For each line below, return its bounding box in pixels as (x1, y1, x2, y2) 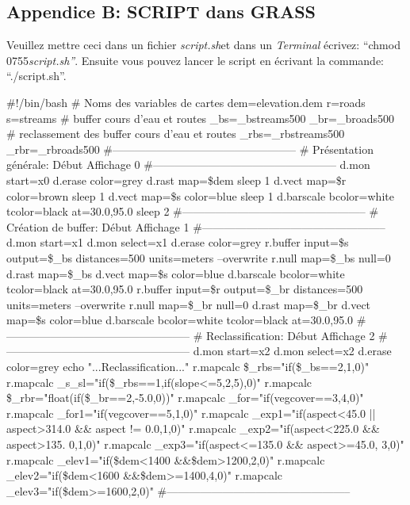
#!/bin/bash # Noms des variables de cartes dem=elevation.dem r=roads (6, 94, 366, 110)
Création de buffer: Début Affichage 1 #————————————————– (6, 218, 385, 235)
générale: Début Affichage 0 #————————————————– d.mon (6, 156, 370, 173)
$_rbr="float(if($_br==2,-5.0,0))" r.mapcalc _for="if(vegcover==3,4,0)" (6, 389, 364, 406)
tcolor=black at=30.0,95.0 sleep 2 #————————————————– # (6, 203, 379, 220)
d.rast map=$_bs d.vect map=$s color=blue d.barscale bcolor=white (6, 265, 345, 281)
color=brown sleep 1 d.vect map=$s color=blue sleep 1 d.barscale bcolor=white (6, 187, 394, 204)
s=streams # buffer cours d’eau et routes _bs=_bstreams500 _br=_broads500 (6, 109, 394, 126)
